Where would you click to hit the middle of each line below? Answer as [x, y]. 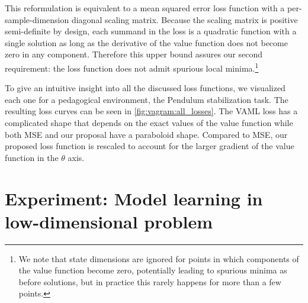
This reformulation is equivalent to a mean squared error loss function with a [145, 8]
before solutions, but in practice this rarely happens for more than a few [150, 281]
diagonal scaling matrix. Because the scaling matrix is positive [185, 19]
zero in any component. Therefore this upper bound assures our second [134, 54]
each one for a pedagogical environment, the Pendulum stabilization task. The [147, 99]
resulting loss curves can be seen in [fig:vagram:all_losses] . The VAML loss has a [151, 111]
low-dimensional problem [109, 221]
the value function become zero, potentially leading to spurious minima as [153, 270]
